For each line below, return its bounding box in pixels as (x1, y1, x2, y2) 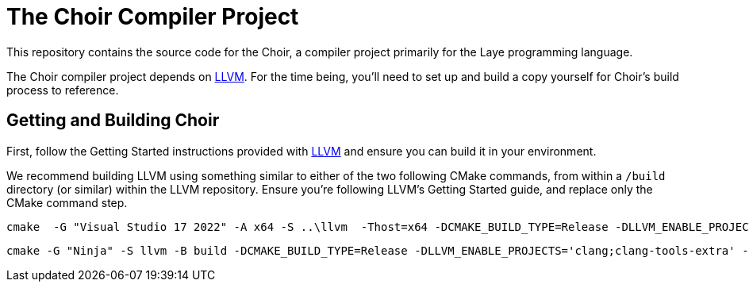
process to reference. (6, 83, 119, 97)
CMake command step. (6, 195, 128, 209)
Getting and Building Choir (6, 110, 220, 131)
